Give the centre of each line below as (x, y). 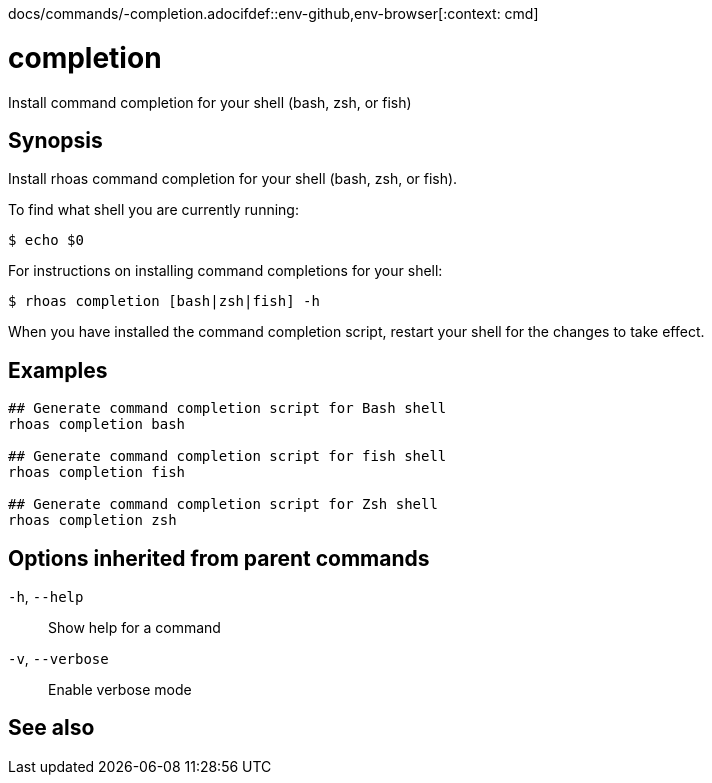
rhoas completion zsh (92, 520)
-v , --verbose (58, 659)
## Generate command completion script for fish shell (227, 456)
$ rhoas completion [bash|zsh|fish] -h (164, 301)
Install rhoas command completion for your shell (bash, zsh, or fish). (233, 179)
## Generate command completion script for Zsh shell (223, 504)
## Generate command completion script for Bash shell (227, 408)
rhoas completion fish (97, 472)
